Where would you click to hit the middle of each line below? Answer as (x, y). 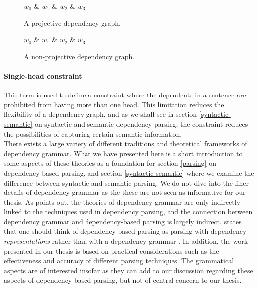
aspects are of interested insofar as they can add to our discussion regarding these (129, 270)
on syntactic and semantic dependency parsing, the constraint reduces (141, 124)
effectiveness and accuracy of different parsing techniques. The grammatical (119, 260)
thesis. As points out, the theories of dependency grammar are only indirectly (122, 202)
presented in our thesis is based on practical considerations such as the (112, 250)
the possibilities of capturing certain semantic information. (93, 134)
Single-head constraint (43, 75)
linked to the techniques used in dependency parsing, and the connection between (128, 212)
